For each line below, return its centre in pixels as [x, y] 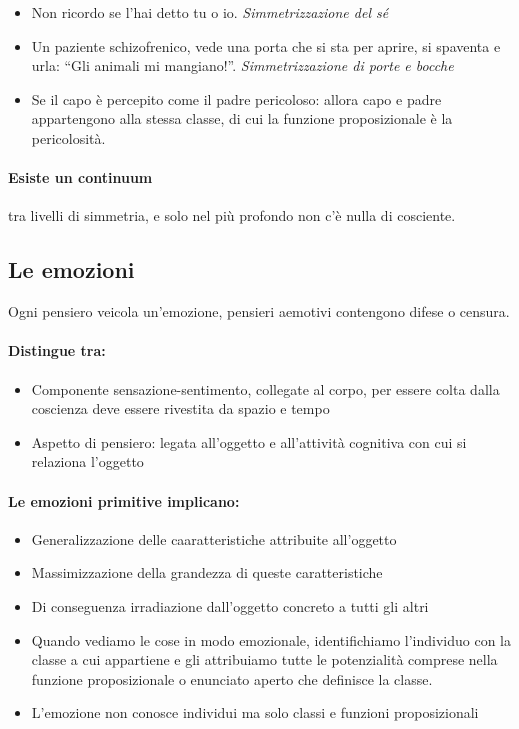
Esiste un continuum [80, 177]
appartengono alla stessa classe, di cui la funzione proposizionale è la [242, 118]
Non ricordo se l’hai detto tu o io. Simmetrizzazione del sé [210, 12]
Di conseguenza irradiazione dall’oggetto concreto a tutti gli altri [230, 605]
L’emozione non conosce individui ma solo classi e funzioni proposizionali [255, 712]
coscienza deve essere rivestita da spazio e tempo [180, 408]
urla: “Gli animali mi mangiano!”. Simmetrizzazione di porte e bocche [242, 65]
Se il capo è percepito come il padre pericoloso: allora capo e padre [236, 98]
